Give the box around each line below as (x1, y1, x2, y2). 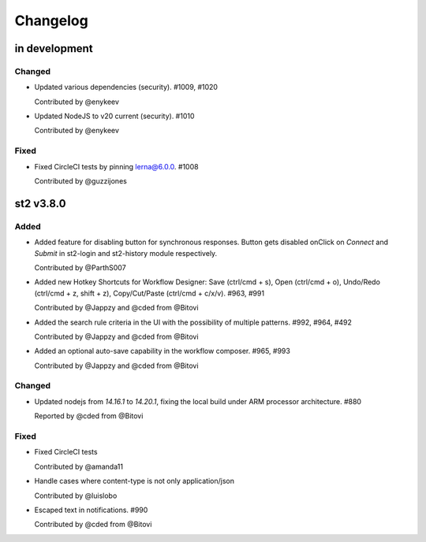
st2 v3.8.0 (14, 197, 66, 210)
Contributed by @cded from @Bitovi (34, 520, 152, 529)
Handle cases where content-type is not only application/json (34, 477, 234, 486)
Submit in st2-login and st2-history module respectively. (34, 248, 218, 258)
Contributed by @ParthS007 (34, 262, 126, 272)
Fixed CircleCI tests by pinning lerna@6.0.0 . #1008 (34, 161, 199, 171)
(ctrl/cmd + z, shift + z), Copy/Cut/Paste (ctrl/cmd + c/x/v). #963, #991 (34, 288, 264, 298)
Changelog (14, 12, 88, 29)
